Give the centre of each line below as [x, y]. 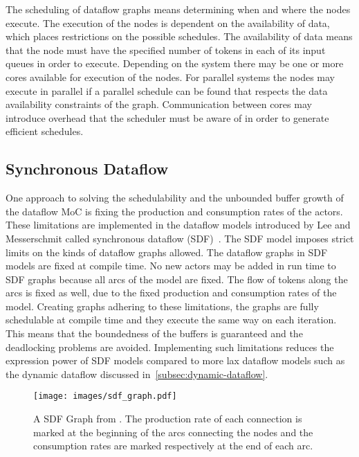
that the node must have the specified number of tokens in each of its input [166, 50]
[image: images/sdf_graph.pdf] [105, 396]
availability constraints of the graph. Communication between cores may [159, 104]
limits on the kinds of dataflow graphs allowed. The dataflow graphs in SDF [167, 252]
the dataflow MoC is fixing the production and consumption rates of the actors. [174, 211]
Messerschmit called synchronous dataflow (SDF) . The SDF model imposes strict [180, 238]
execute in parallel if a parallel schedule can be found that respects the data [167, 90]
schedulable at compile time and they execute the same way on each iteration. [171, 320]
